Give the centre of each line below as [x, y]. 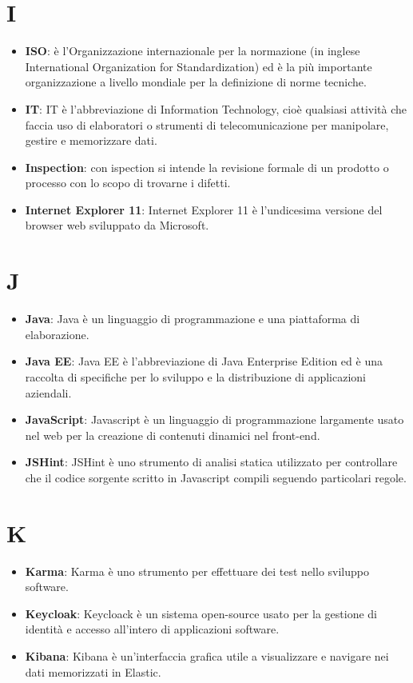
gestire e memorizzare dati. [91, 140]
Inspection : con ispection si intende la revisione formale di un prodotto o [207, 167]
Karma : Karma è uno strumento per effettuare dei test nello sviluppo [197, 571]
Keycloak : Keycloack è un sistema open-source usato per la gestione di [201, 613]
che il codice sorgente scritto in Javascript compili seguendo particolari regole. [216, 477]
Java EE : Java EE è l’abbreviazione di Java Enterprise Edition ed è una [204, 361]
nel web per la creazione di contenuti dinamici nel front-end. [173, 435]
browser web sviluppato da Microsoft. [117, 225]
